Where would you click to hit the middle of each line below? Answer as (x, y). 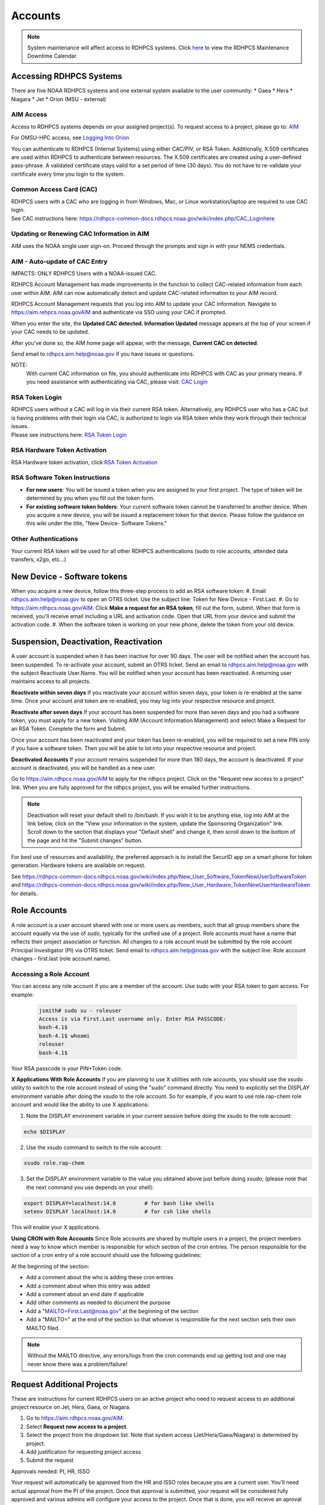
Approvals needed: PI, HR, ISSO (51, 1471)
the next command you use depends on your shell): (90, 1187)
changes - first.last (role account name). (61, 959)
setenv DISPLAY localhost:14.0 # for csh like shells (117, 1212)
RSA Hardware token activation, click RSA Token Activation (84, 462)
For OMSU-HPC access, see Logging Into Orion (70, 138)
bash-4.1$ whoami (64, 1036)
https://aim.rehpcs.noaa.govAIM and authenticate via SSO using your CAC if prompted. (119, 312)
